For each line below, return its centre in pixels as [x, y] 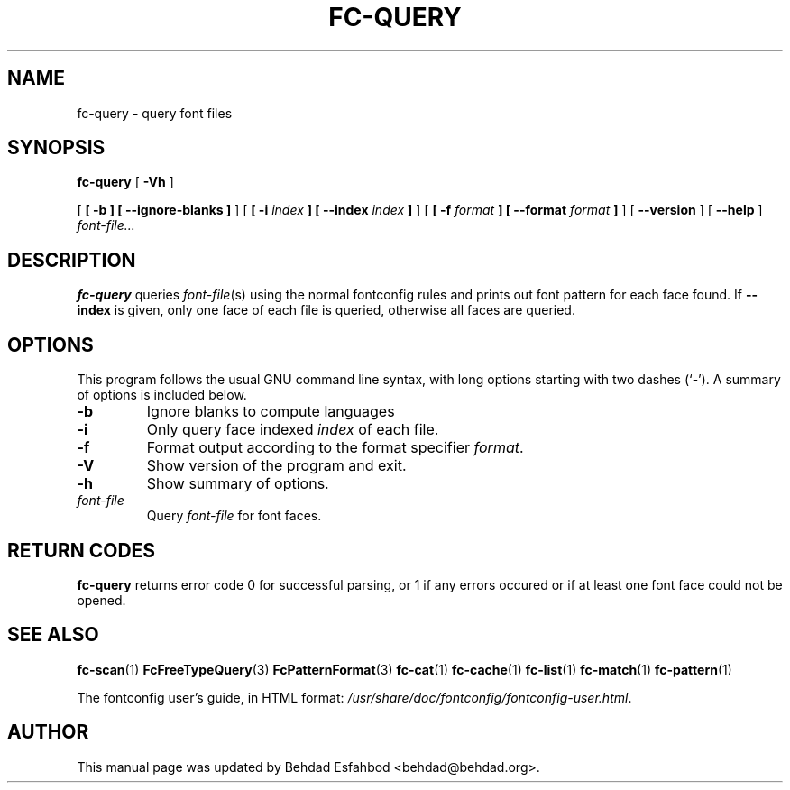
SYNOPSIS [56, 148]
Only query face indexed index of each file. [293, 430]
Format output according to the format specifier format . [335, 448]
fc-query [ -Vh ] [125, 182]
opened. [101, 600]
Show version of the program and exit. [276, 466]
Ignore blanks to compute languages [271, 412]
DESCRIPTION [72, 260]
